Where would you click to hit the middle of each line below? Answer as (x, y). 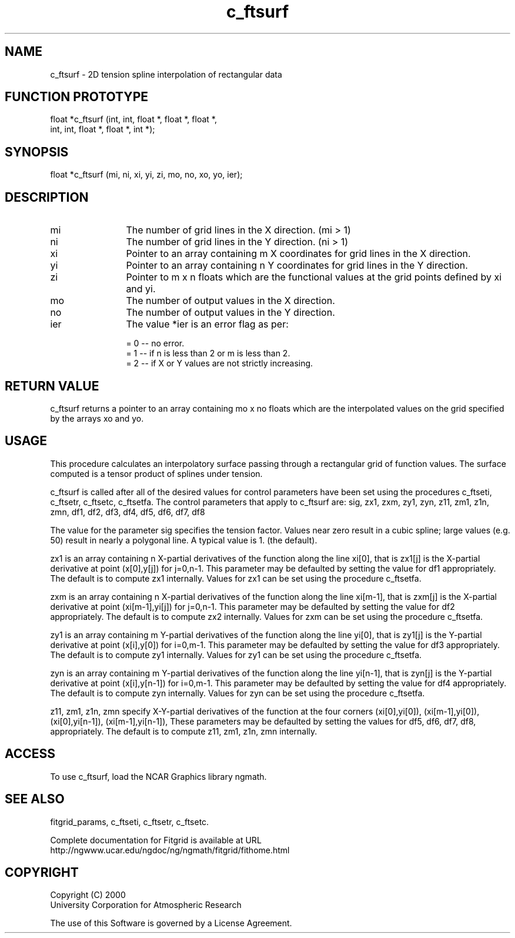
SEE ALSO (35, 799)
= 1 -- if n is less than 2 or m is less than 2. (208, 353)
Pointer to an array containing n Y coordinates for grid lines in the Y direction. (297, 266)
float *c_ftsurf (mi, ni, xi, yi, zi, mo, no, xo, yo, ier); (146, 175)
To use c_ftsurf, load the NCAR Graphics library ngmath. (158, 776)
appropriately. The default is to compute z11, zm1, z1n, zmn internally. (184, 731)
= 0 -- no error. (155, 343)
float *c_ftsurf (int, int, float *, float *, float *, (133, 119)
